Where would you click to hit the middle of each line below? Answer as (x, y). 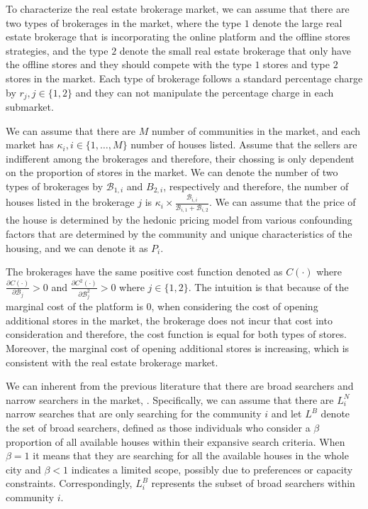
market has (30, 144)
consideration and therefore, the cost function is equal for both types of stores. (176, 334)
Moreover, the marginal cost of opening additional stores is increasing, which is (178, 347)
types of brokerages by (55, 186)
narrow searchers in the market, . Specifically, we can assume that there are (170, 399)
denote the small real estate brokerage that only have (235, 50)
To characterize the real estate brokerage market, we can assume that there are (178, 9)
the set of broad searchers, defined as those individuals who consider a (158, 427)
